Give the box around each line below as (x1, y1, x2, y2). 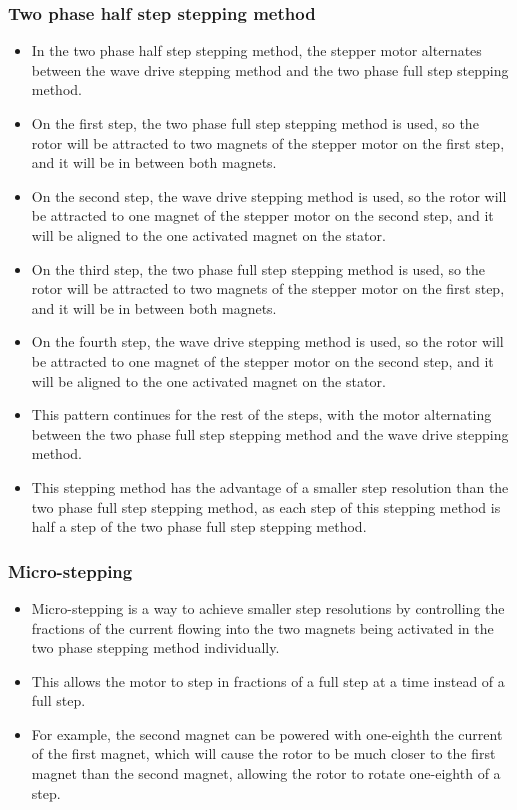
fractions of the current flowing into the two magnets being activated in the (31, 617, 494, 638)
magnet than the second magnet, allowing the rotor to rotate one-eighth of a (31, 763, 501, 784)
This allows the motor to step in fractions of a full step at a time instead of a (31, 670, 505, 691)
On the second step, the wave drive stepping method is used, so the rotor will (31, 185, 507, 206)
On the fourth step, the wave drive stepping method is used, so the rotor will (31, 331, 504, 352)
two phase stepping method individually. (31, 637, 280, 658)
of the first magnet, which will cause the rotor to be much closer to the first (31, 743, 496, 764)
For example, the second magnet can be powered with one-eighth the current (31, 723, 503, 744)
